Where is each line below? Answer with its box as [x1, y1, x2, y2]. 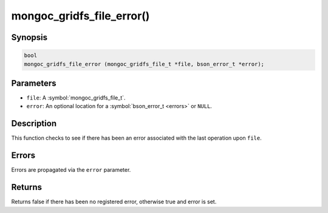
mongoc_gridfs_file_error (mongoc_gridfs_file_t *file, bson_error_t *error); [24, 61, 264, 67]
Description [11, 118, 57, 129]
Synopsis [11, 32, 48, 42]
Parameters [11, 78, 56, 88]
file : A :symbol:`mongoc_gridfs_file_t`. [26, 94, 126, 101]
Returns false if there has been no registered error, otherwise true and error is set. [11, 198, 217, 206]
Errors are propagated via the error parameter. [11, 166, 131, 174]
